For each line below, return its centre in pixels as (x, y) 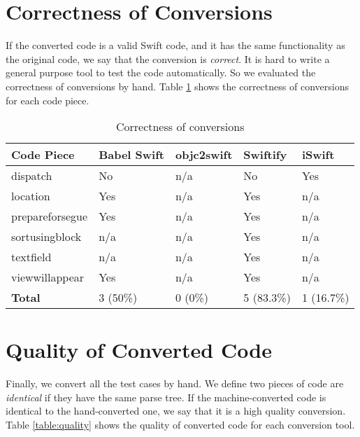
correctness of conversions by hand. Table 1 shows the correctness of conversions (177, 86)
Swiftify (265, 155)
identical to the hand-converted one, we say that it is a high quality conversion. (176, 411)
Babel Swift (131, 155)
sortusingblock (46, 237)
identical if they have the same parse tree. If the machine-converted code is (166, 397)
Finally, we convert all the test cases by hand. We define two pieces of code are (175, 383)
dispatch (32, 176)
